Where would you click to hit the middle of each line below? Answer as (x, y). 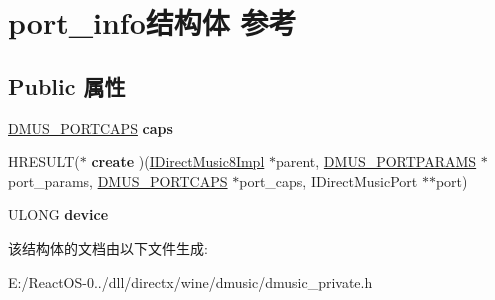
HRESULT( (44, 161)
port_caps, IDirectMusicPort (328, 180)
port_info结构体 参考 (152, 22)
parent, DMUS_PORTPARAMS (376, 161)
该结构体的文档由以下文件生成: (108, 247)
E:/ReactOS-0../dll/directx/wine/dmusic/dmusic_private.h (190, 281)
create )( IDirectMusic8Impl (178, 161)
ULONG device (58, 214)
